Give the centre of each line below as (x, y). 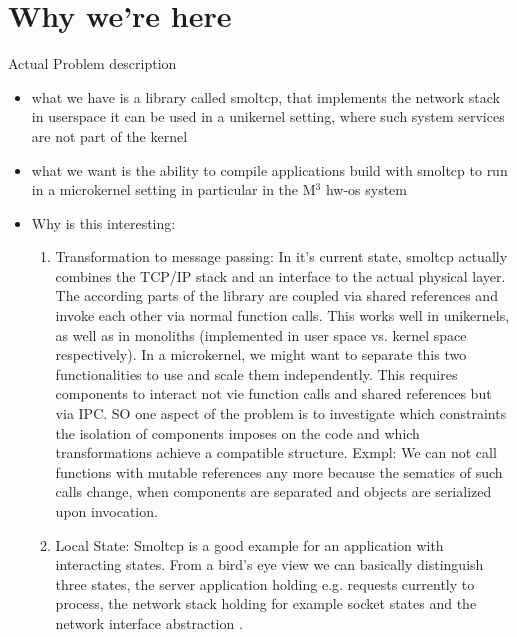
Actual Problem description (92, 63)
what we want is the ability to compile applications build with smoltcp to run (269, 169)
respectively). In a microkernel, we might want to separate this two (261, 354)
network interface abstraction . (149, 622)
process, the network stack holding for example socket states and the (266, 603)
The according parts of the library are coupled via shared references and (276, 295)
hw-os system (366, 189)
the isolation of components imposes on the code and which (237, 432)
